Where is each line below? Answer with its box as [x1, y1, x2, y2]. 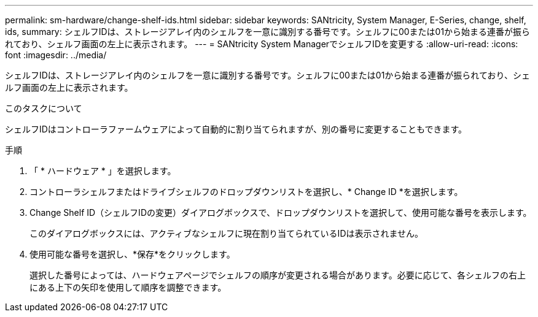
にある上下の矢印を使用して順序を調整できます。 [29, 282, 227, 292]
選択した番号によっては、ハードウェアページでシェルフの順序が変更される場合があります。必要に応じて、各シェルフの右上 [29, 270, 526, 280]
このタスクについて [5, 103, 82, 113]
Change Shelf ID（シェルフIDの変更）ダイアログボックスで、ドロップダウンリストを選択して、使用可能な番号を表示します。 [29, 207, 532, 218]
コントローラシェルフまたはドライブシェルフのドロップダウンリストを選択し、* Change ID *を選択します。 [29, 186, 463, 197]
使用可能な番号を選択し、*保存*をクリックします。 [29, 249, 235, 259]
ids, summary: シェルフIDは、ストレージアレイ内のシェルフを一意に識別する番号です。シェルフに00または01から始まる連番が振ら [5, 26, 531, 37]
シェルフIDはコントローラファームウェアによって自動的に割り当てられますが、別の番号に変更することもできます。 [5, 124, 467, 134]
